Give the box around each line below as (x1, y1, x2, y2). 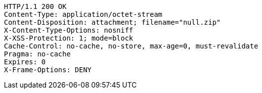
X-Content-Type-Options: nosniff (4, 26, 133, 34)
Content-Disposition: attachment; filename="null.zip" (4, 18, 221, 26)
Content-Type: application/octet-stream (4, 10, 163, 18)
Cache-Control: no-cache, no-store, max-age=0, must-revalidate (4, 42, 259, 50)
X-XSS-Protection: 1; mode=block (4, 34, 133, 42)
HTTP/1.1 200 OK (4, 2, 67, 10)
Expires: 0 (4, 58, 46, 66)
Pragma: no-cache (4, 50, 71, 58)
